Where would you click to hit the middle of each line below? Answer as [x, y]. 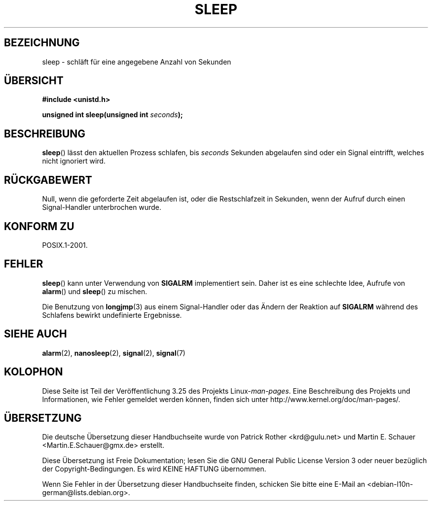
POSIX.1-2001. [65, 245]
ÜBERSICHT [34, 81]
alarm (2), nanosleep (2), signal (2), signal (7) [114, 353]
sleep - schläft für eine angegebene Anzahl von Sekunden [137, 62]
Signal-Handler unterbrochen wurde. [102, 207]
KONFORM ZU [39, 226]
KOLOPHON [34, 372]
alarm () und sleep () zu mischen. [95, 291]
